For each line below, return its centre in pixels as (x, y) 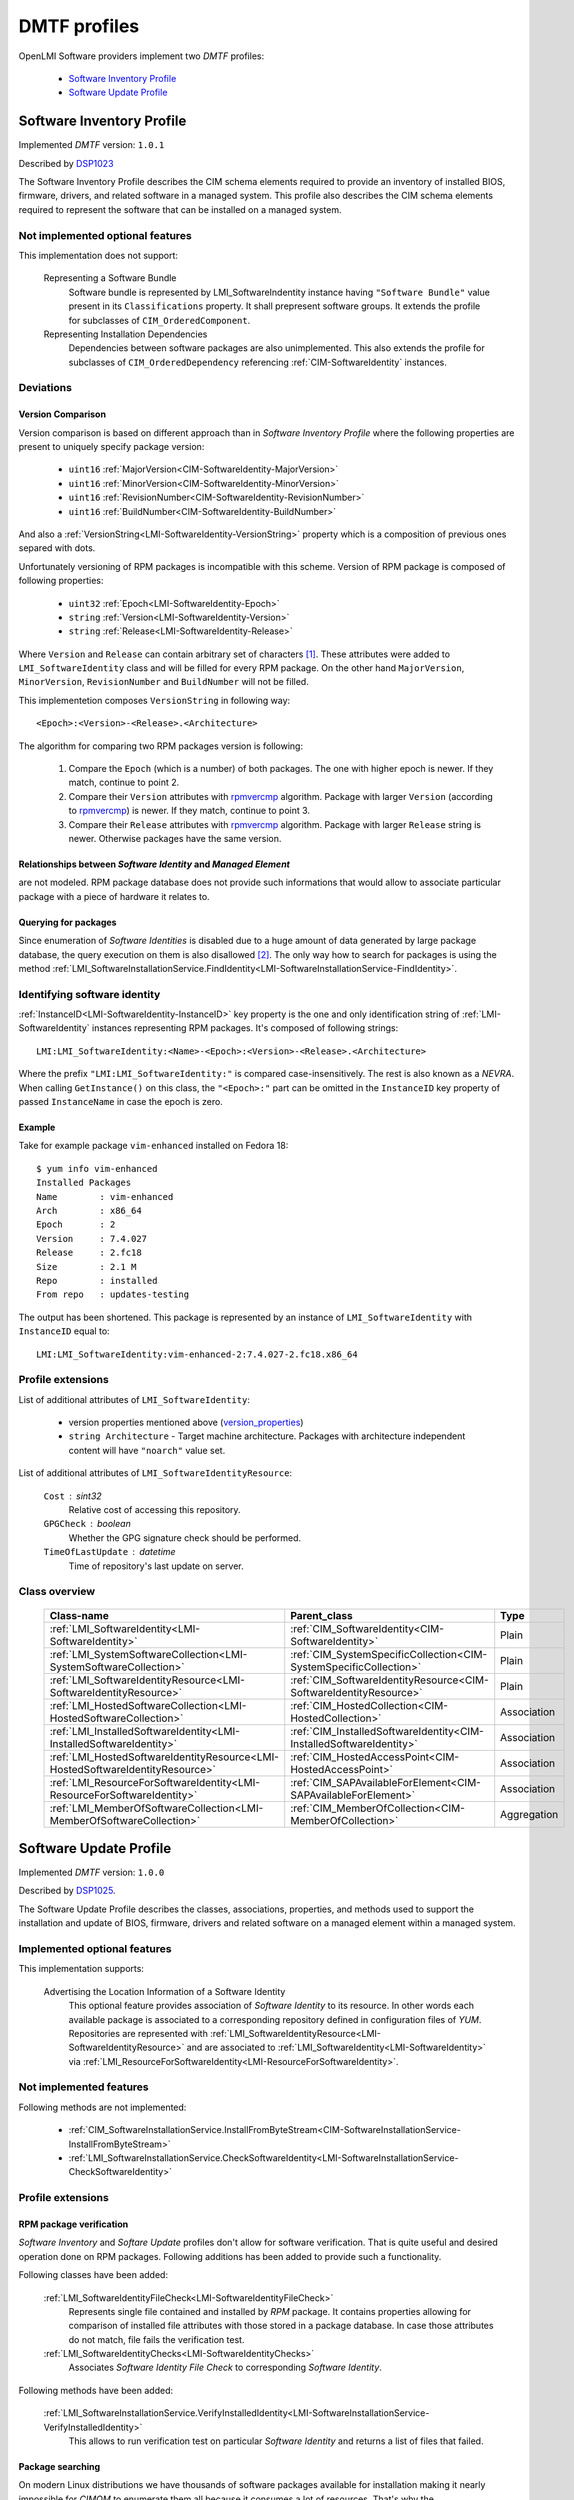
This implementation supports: (81, 1969)
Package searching (59, 2467)
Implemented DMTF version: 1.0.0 (91, 1872)
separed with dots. (57, 548)
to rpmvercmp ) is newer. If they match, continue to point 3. (189, 811)
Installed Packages (84, 1183)
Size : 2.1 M (86, 1266)
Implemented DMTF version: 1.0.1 (91, 145)
